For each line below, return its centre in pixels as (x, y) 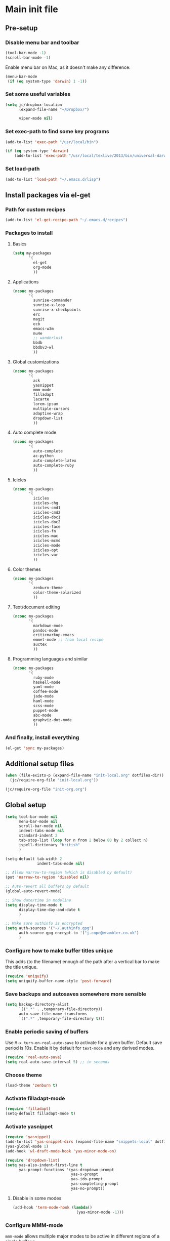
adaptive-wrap (48, 413)
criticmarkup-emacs (54, 635)
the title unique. (22, 967)
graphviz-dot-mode (52, 720)
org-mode (42, 267)
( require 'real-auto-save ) (34, 1057)
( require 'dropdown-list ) (32, 1160)
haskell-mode (47, 682)
